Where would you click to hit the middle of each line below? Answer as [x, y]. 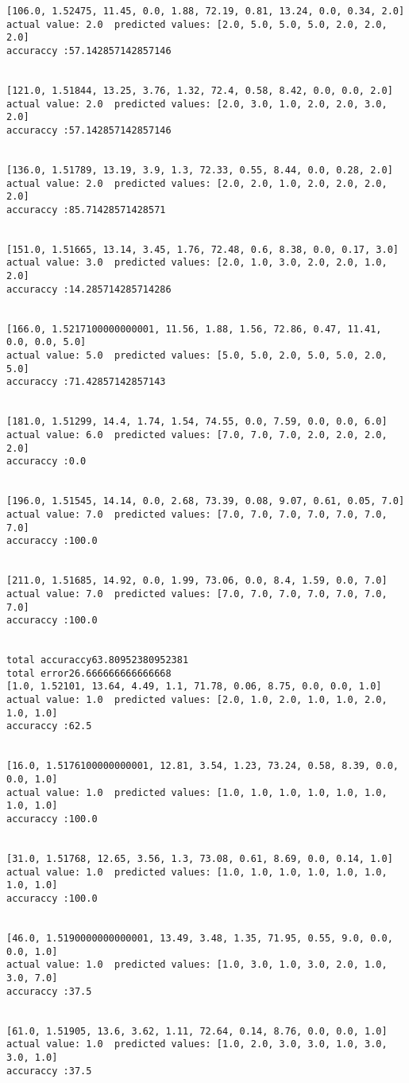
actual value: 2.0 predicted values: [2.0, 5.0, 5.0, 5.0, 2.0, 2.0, [197, 24]
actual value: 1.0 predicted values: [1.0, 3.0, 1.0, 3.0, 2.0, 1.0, [197, 965]
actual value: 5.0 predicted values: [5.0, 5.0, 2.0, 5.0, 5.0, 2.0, [197, 356]
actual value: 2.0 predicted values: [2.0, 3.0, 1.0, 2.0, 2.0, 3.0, [197, 104]
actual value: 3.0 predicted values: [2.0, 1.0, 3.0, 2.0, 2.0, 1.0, [197, 263]
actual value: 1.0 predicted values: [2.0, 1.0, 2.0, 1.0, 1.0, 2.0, [197, 700]
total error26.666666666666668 [89, 673]
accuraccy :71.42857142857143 [86, 382]
